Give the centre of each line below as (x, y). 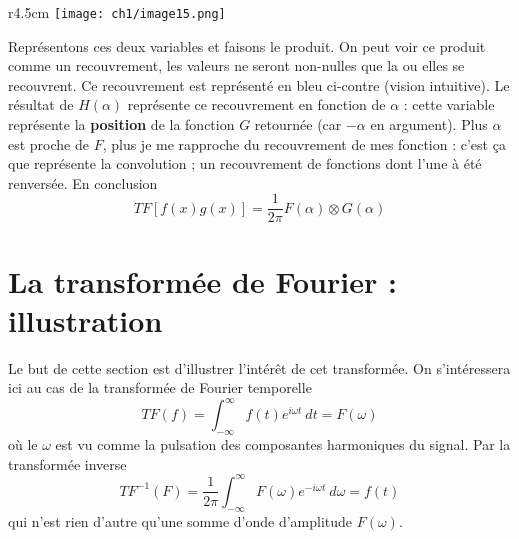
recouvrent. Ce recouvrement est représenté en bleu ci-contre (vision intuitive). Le (259, 84)
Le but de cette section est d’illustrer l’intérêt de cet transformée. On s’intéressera (259, 367)
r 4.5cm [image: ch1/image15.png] (117, 12)
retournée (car (298, 124)
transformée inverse (67, 463)
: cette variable (449, 104)
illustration (85, 319)
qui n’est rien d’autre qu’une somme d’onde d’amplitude (180, 520)
